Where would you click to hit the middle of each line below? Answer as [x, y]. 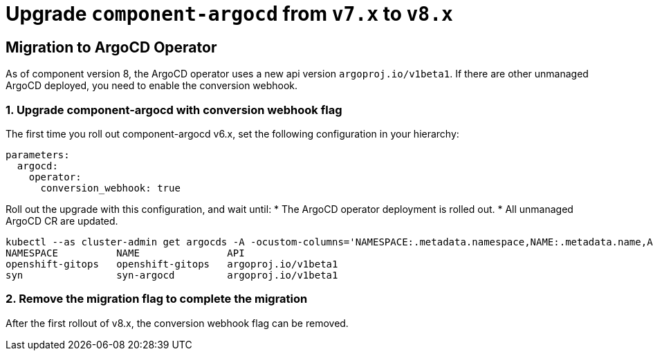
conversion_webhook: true [110, 188]
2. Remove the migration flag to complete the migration [157, 299]
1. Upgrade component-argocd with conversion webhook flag [174, 110]
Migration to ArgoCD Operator [111, 47]
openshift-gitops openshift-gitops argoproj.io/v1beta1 [172, 264]
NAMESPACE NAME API [125, 253]
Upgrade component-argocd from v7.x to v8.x [229, 14]
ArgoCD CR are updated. [62, 221]
